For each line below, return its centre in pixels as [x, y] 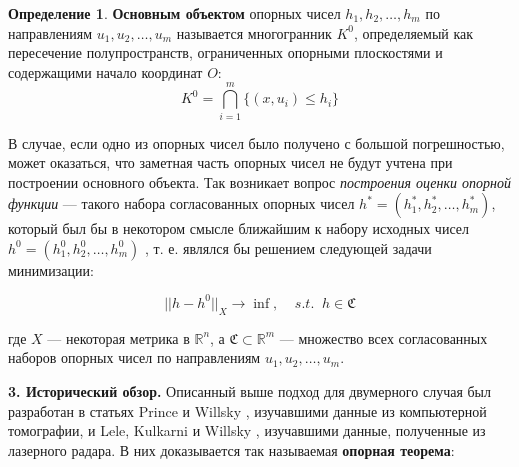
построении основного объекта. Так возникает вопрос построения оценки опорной [259, 181]
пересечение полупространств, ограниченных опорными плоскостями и [225, 52]
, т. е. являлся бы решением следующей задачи [288, 247]
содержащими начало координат [105, 71]
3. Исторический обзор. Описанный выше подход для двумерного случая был [249, 390]
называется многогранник [254, 32]
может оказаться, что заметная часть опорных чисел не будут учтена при [230, 162]
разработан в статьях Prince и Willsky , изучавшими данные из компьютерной [247, 410]
